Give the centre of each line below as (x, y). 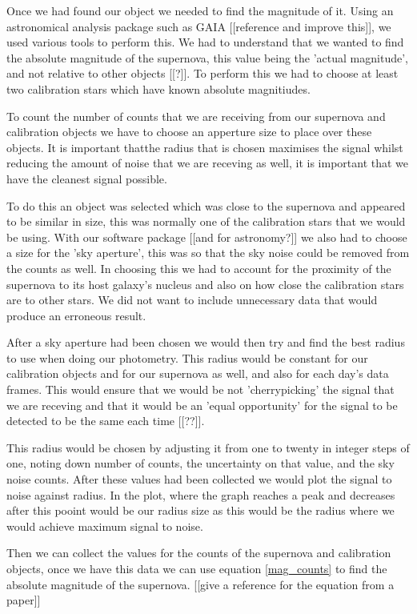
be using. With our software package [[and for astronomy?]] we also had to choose (207, 237)
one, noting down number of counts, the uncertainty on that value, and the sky (200, 463)
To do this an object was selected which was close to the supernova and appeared (206, 205)
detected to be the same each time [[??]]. (106, 421)
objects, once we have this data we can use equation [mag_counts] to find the (197, 568)
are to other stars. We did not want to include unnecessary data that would (192, 300)
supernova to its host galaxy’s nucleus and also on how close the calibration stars (205, 284)
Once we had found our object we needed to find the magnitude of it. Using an (200, 10)
